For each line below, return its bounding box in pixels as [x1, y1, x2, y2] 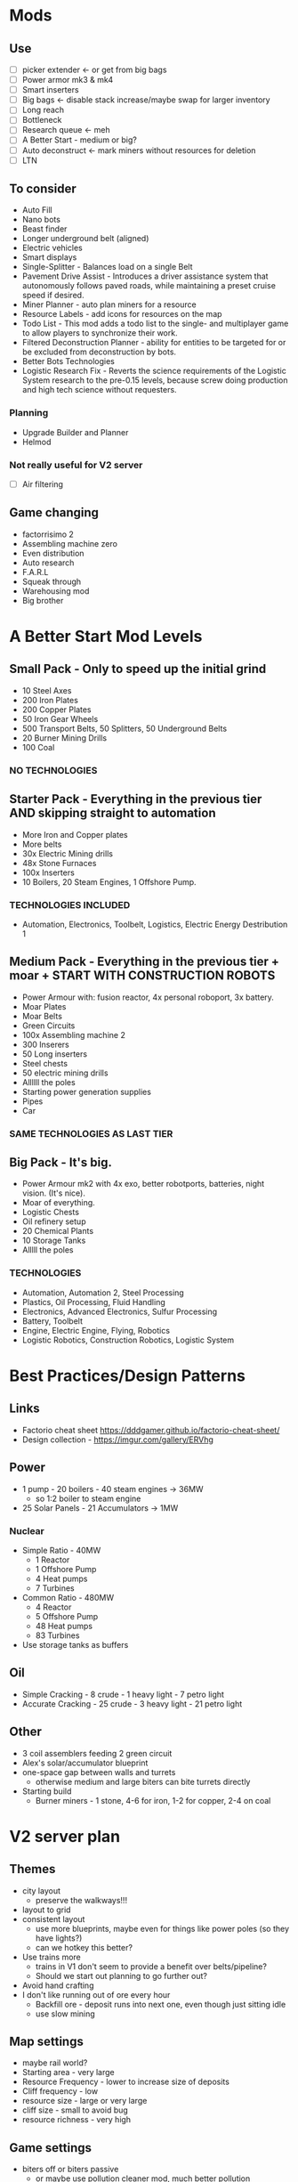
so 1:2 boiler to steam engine [35, 1493, 141, 1504]
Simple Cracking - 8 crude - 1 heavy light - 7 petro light [21, 1689, 225, 1699]
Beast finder [21, 223, 68, 234]
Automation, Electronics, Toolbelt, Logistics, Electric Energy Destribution [21, 919, 288, 929]
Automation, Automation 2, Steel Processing [21, 1287, 184, 1298]
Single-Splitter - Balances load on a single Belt [21, 262, 193, 272]
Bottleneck [21, 115, 62, 126]
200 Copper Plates [21, 704, 92, 715]
